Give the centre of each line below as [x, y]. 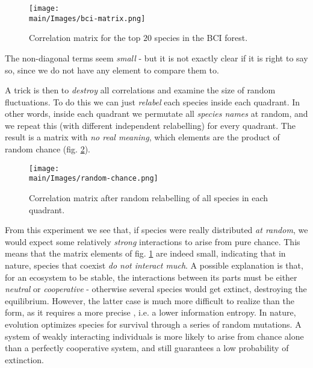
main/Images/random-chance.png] [94, 179]
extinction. [24, 359]
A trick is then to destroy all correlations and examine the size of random [140, 90]
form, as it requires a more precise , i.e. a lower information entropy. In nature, [150, 312]
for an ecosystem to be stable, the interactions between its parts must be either [151, 277]
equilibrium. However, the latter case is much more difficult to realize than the [150, 300]
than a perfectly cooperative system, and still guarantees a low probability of [147, 348]
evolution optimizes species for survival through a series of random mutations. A [153, 324]
